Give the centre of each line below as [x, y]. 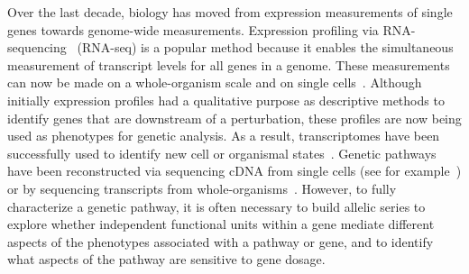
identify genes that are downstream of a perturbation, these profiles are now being [234, 118]
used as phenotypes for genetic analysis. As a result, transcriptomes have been [224, 136]
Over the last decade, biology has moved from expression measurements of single [230, 12]
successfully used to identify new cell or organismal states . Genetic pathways [222, 153]
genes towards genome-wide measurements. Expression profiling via [193, 29]
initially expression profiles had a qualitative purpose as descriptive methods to [226, 100]
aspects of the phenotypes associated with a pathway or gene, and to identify [221, 241]
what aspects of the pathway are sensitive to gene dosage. [166, 259]
